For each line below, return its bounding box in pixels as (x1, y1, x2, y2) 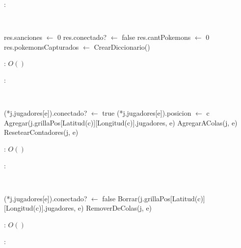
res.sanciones (4, 32, 43, 42)
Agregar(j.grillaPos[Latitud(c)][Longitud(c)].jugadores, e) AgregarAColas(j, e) (4, 117, 238, 127)
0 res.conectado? (57, 32, 107, 42)
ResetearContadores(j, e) (4, 127, 79, 137)
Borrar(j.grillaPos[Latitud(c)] (117, 193, 205, 203)
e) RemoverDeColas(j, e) (78, 203, 152, 213)
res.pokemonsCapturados (4, 41, 79, 52)
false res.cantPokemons (122, 32, 191, 42)
